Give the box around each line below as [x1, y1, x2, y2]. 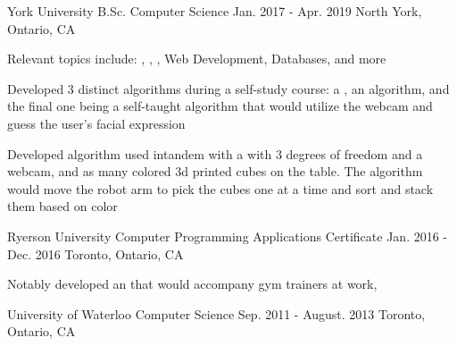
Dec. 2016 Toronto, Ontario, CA [7, 244, 184, 263]
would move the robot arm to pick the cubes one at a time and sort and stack [7, 179, 434, 198]
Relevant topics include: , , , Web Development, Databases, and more [7, 49, 386, 68]
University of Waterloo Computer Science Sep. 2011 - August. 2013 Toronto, [7, 304, 426, 323]
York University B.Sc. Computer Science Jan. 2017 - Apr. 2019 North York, [7, 2, 422, 20]
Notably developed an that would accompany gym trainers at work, [7, 274, 378, 293]
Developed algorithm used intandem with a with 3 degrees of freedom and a [7, 144, 423, 163]
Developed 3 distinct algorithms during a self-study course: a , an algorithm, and [7, 79, 450, 97]
